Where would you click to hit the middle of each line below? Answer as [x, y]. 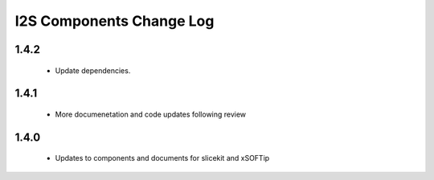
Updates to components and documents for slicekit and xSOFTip [162, 158]
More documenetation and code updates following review [151, 114]
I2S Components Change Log [115, 21]
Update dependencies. [93, 70]
